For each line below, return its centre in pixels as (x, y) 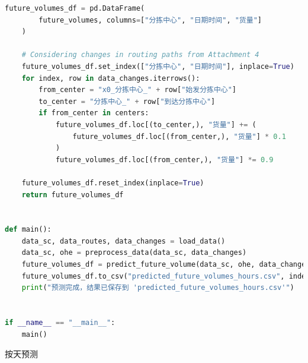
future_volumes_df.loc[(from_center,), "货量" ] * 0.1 (179, 136)
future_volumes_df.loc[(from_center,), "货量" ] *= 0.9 (164, 160)
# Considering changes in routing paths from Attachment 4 (140, 55)
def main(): (28, 230)
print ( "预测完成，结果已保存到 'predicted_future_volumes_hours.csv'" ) (158, 288)
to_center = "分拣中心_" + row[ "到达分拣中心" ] (127, 101)
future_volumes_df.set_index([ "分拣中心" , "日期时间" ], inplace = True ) (158, 66)
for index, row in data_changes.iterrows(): (111, 78)
